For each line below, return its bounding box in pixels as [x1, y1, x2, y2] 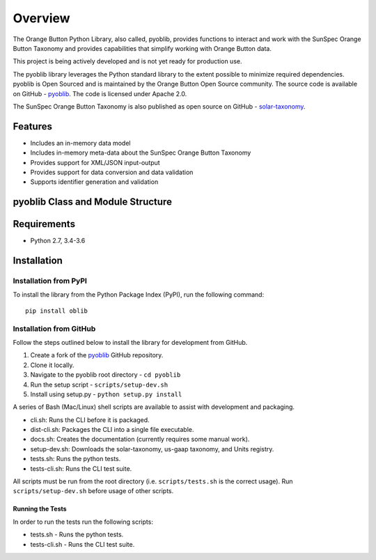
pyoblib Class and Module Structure [13, 196, 172, 208]
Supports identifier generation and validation [30, 178, 159, 186]
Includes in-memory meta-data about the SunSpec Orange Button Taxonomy [30, 148, 251, 157]
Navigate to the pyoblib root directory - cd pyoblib [30, 371, 181, 379]
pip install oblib [25, 306, 88, 315]
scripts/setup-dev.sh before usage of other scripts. [13, 487, 174, 495]
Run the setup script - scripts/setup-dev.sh [30, 380, 169, 389]
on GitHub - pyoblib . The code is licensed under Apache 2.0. [13, 89, 187, 98]
